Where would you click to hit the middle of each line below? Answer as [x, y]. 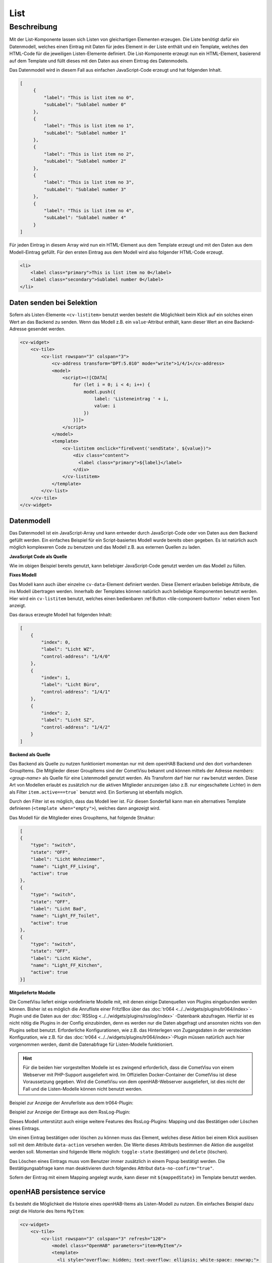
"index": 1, [56, 678]
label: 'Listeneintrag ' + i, [131, 399]
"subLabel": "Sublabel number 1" [85, 133]
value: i [105, 406]
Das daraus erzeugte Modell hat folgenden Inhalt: [61, 615]
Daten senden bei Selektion [53, 303]
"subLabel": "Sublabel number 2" [85, 161]
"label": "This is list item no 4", [89, 210]
